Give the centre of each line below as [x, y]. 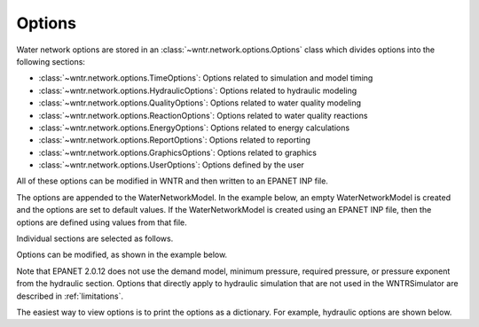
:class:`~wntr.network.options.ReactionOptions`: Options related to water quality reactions [203, 115]
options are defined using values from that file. [102, 222]
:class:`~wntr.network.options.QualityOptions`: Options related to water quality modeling [200, 103]
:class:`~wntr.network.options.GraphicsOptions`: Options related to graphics [177, 152]
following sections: [51, 61]
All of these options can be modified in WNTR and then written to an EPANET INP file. [172, 181]
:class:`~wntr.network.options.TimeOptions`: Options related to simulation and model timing [206, 78]
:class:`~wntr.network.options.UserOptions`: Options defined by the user [172, 165]
